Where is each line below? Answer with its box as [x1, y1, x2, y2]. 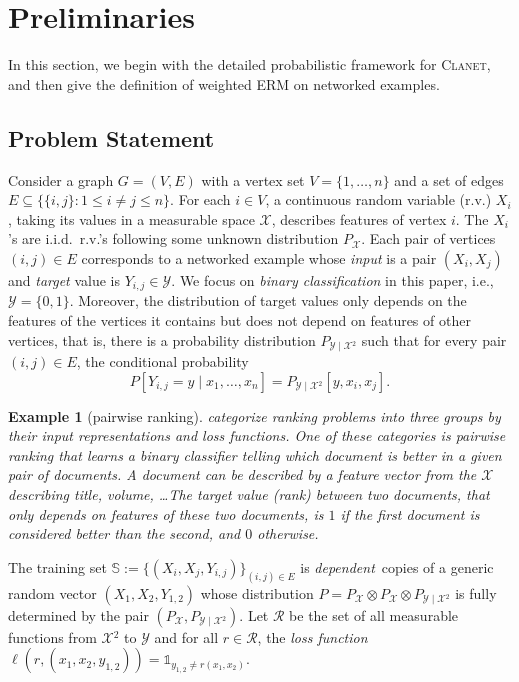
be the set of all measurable [289, 604, 459, 625]
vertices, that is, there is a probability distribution [8, 329, 316, 350]
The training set [8, 556, 107, 577]
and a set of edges [394, 169, 504, 190]
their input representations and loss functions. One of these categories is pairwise [8, 425, 506, 446]
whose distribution [200, 582, 314, 603]
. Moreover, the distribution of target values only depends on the [69, 290, 467, 311]
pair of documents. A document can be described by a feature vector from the [8, 464, 477, 485]
